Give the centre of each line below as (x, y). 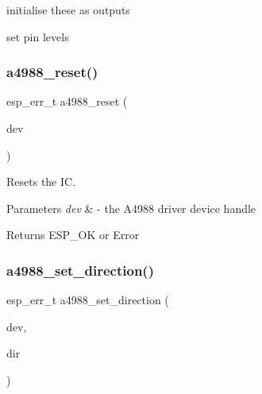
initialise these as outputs (68, 10)
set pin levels (38, 36)
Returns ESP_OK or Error (73, 235)
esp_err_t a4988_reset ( (67, 101)
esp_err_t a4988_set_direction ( (88, 300)
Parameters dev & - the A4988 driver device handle (131, 208)
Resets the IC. (41, 182)
